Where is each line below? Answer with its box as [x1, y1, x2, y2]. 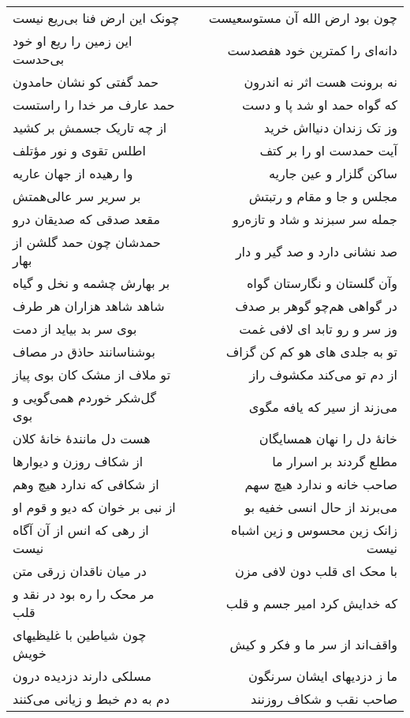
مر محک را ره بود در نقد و [13, 585, 155, 603]
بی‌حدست [13, 50, 65, 68]
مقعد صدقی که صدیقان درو [13, 210, 160, 228]
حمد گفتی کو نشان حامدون [13, 73, 159, 91]
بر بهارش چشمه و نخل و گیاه [13, 274, 170, 292]
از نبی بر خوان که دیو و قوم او [13, 498, 176, 516]
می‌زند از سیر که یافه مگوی [248, 397, 397, 416]
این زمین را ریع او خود [13, 32, 132, 50]
